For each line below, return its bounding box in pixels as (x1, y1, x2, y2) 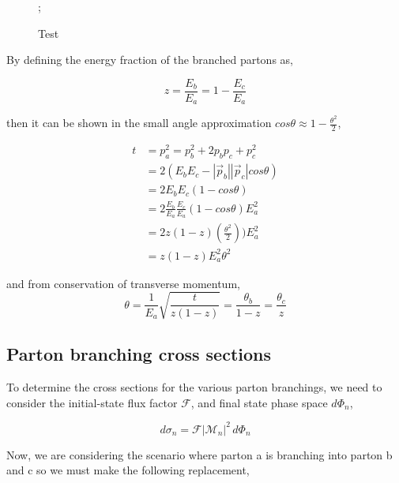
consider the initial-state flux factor (6, 394, 178, 410)
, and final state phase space (190, 394, 328, 410)
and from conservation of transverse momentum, (6, 275, 240, 291)
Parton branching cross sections (6, 342, 272, 366)
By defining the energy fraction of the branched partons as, (6, 51, 293, 68)
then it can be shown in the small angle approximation (6, 114, 272, 131)
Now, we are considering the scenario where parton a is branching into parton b (6, 446, 393, 462)
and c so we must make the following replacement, (6, 462, 250, 478)
